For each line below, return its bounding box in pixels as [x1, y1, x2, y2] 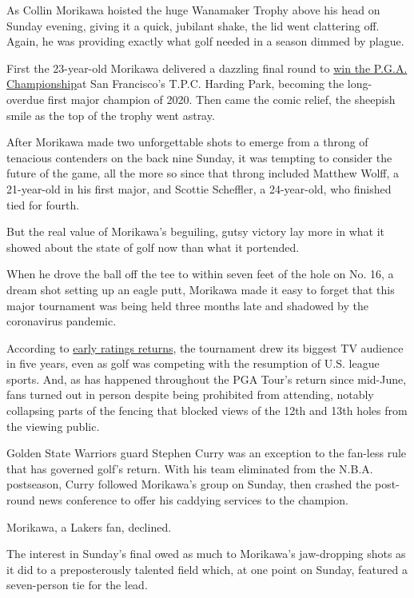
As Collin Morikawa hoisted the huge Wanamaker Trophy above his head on [6, 2, 380, 18]
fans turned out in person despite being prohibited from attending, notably [6, 386, 374, 403]
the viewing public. [6, 417, 100, 434]
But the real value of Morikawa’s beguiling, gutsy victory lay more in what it [6, 223, 385, 240]
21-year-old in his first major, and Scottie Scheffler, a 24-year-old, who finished [6, 180, 392, 197]
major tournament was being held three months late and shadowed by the [6, 297, 369, 313]
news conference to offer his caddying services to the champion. [38, 492, 348, 508]
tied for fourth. [6, 196, 80, 213]
